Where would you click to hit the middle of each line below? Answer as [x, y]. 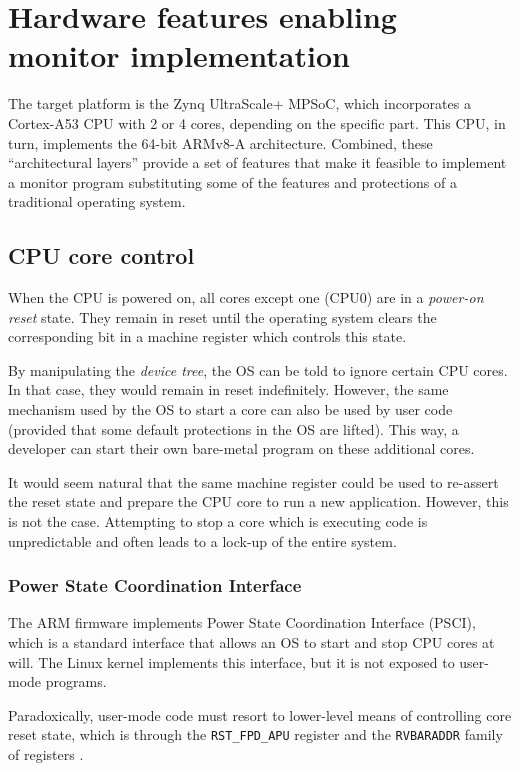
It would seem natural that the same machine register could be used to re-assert [253, 481]
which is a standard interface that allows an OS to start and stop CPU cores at [251, 642]
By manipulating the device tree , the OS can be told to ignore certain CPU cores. [258, 369]
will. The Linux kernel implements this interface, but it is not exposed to [231, 661]
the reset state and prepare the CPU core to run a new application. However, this [258, 501]
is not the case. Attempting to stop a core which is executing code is [218, 521]
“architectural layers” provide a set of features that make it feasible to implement [257, 162]
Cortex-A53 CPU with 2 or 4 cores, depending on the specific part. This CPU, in [257, 122]
